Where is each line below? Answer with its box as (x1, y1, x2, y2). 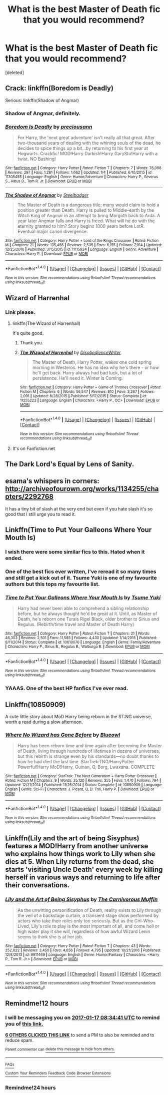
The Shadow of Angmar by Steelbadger (5, 192, 89, 198)
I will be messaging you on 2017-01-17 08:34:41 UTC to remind (5, 1014, 160, 1021)
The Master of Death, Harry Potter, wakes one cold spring (32, 359, 151, 365)
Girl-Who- (134, 918, 155, 924)
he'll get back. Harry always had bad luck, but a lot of (32, 369, 142, 376)
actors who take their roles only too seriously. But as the (17, 918, 133, 924)
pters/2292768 (5, 492, 54, 501)
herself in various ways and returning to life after (5, 873, 160, 881)
